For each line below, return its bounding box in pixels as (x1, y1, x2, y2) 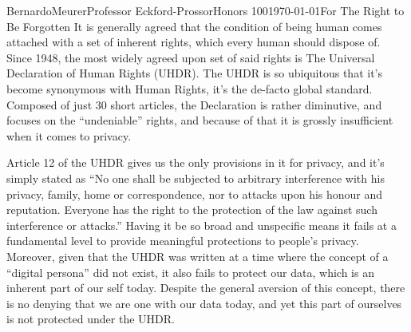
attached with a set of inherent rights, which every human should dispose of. (6, 34, 381, 50)
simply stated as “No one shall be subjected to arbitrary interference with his (6, 169, 385, 186)
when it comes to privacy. (6, 127, 132, 144)
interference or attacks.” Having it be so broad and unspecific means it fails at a (6, 216, 397, 233)
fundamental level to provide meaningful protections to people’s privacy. (6, 232, 359, 249)
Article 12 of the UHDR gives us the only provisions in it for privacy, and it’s (6, 154, 385, 171)
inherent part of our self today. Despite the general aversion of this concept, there (6, 279, 405, 296)
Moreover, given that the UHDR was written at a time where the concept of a (6, 247, 389, 264)
